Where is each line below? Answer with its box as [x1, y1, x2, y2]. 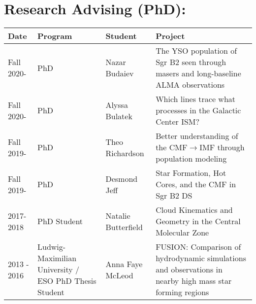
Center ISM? [156, 116, 200, 128]
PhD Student [37, 215, 83, 227]
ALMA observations [156, 79, 225, 91]
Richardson [105, 147, 144, 159]
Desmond [105, 172, 138, 184]
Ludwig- [37, 241, 66, 253]
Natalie [105, 209, 130, 221]
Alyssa [105, 99, 128, 110]
